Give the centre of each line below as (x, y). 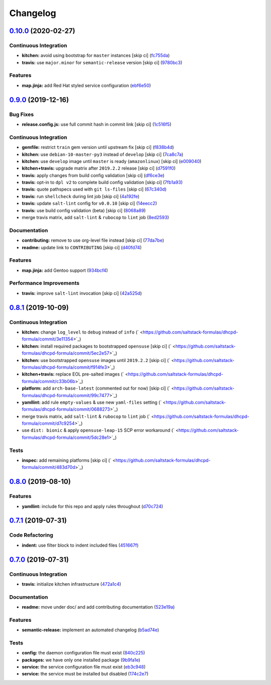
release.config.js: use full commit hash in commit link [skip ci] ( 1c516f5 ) (97, 124)
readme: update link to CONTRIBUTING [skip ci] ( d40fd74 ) (82, 247)
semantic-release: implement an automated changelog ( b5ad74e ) (90, 630)
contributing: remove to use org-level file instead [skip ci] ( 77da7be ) (93, 240)
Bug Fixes (22, 114)
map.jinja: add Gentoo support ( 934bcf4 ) (65, 270)
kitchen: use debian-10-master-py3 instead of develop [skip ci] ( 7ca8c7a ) (103, 154)
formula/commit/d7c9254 (48, 423)
